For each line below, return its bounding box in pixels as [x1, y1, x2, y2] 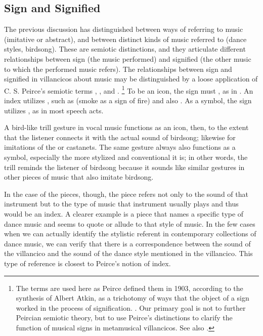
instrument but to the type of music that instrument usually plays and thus [4, 198, 239, 209]
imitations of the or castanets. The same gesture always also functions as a [4, 142, 236, 152]
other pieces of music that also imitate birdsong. [4, 172, 154, 182]
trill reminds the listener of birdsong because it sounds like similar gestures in [4, 161, 245, 172]
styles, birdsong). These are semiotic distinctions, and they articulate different [4, 44, 246, 54]
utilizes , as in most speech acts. [4, 105, 104, 115]
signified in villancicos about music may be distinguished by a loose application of [4, 73, 258, 84]
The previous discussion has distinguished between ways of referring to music [4, 24, 243, 34]
